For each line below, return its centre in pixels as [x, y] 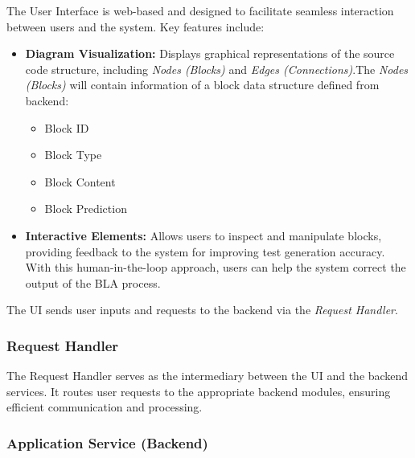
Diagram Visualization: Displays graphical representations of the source [210, 53]
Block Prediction [86, 209]
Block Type [73, 155]
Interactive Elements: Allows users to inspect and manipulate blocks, [203, 235]
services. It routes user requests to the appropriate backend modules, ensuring [199, 391]
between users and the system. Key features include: [136, 26]
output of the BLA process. [93, 282]
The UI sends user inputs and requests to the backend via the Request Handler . [202, 310]
